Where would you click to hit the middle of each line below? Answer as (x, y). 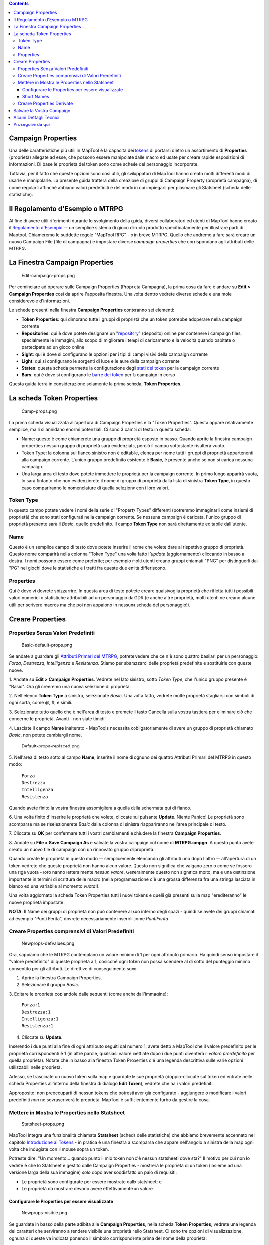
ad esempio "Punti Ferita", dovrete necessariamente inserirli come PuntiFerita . (89, 918)
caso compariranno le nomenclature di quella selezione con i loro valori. (95, 488)
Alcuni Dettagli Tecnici (37, 118)
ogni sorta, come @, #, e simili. (41, 703)
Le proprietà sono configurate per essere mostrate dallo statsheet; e (92, 1182)
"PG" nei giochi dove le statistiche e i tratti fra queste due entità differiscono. (88, 568)
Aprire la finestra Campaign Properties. (62, 978)
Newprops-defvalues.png (48, 943)
